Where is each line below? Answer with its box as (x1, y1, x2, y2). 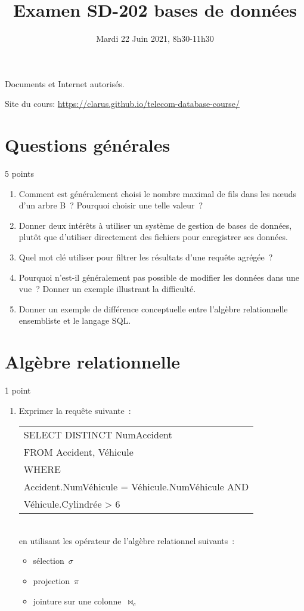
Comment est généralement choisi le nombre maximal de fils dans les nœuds (18, 187, 296, 199)
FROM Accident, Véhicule (23, 445, 134, 459)
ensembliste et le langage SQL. (18, 314, 131, 327)
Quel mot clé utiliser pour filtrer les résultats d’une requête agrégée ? (18, 251, 273, 263)
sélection (33, 554, 64, 567)
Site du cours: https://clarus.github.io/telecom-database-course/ (5, 97, 240, 110)
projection (33, 575, 70, 587)
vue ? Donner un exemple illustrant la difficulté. (18, 283, 196, 295)
